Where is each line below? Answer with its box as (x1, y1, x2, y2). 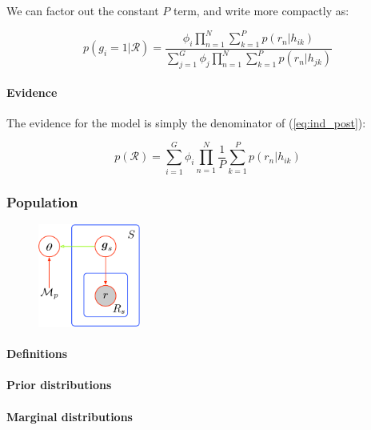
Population (6, 191, 78, 211)
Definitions (6, 345, 68, 362)
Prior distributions (6, 376, 112, 393)
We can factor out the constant (6, 2, 159, 18)
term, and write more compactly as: (173, 2, 349, 18)
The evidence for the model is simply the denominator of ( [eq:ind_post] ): (6, 114, 366, 131)
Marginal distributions (6, 408, 133, 424)
